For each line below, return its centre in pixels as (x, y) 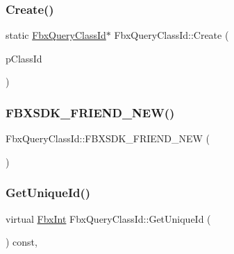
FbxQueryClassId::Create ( (172, 35)
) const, (22, 242)
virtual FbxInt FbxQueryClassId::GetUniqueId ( (108, 218)
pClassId (24, 58)
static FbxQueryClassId (56, 35)
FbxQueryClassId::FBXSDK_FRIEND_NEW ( (108, 138)
